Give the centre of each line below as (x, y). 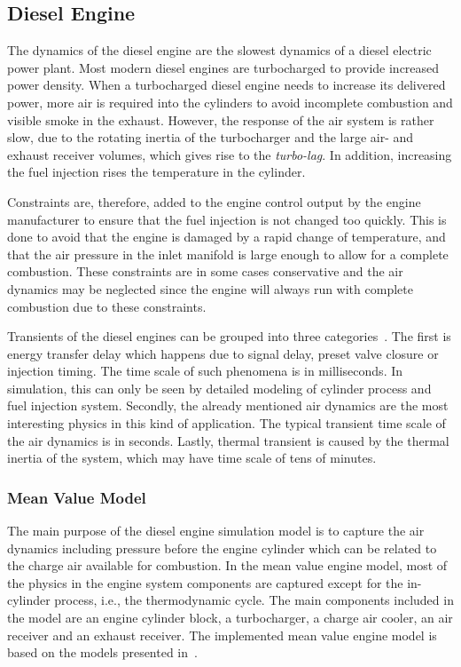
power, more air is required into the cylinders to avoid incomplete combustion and (230, 102)
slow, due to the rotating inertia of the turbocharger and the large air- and (211, 137)
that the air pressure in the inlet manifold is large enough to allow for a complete (228, 254)
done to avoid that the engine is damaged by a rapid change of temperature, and (227, 237)
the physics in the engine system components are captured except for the (205, 582)
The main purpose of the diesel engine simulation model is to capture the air (216, 531)
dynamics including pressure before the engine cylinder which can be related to (222, 548)
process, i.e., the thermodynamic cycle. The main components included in (254, 600)
